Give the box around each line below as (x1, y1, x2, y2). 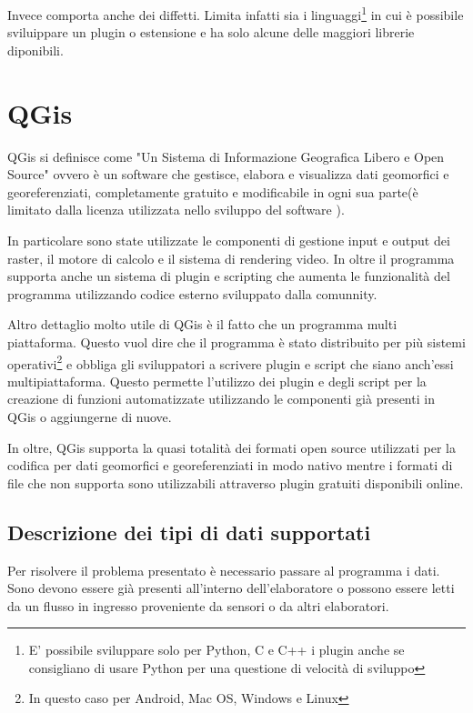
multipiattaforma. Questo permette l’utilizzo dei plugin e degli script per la (7, 371, 427, 390)
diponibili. (7, 40, 64, 59)
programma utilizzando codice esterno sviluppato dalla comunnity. (7, 284, 377, 303)
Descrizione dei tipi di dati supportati (7, 517, 371, 546)
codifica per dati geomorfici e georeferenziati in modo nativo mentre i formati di (7, 456, 453, 475)
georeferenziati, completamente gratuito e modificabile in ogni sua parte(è (7, 182, 418, 201)
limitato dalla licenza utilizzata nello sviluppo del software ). (7, 200, 345, 219)
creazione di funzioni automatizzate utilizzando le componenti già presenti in (7, 389, 435, 408)
